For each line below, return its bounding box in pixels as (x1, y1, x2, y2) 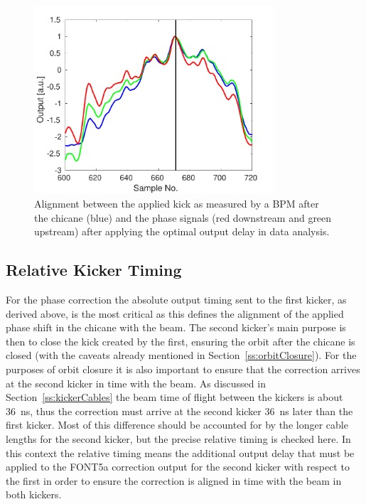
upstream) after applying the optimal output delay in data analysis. (34, 224, 330, 239)
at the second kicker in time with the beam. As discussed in (6, 375, 266, 390)
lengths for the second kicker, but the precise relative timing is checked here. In (6, 431, 351, 446)
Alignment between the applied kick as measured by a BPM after (34, 195, 319, 210)
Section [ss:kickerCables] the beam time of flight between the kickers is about (6, 390, 343, 404)
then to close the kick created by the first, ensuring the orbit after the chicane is (6, 333, 355, 348)
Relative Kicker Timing (6, 259, 182, 281)
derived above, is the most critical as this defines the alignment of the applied (6, 306, 344, 321)
